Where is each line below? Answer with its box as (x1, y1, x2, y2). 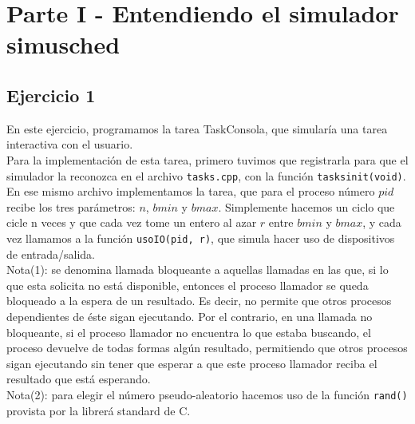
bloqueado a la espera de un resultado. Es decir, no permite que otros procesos (6, 292, 392, 309)
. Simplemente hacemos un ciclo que (218, 198, 395, 215)
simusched (6, 28, 121, 61)
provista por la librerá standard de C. (6, 402, 191, 418)
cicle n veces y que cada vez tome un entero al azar (6, 214, 257, 231)
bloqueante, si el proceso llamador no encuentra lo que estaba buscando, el (6, 323, 371, 340)
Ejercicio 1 (6, 82, 96, 107)
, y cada (362, 214, 401, 231)
